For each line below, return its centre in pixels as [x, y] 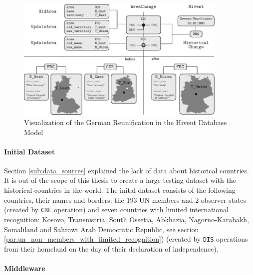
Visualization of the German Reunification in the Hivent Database [126, 122]
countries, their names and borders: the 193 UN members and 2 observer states [125, 200]
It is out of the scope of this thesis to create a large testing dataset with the [120, 180]
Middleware [25, 268]
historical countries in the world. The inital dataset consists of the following [120, 190]
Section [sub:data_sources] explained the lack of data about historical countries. [126, 170]
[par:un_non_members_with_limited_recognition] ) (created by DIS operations [126, 239]
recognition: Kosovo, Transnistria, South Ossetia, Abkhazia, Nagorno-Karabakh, [127, 219]
